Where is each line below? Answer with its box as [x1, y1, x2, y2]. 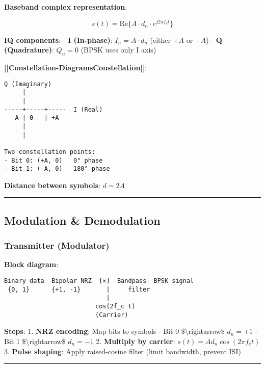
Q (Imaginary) [4, 80, 52, 88]
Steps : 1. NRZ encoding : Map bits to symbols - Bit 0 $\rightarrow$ [4, 326, 225, 336]
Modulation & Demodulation [4, 212, 161, 228]
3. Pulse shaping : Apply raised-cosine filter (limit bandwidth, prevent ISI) [4, 346, 241, 356]
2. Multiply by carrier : [96, 335, 175, 346]
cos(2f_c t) [95, 303, 136, 310]
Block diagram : [4, 259, 59, 270]
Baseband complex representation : [4, 2, 127, 12]
